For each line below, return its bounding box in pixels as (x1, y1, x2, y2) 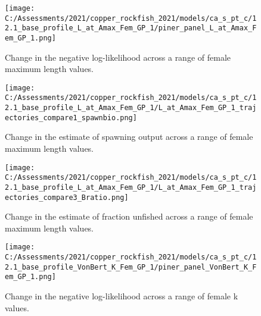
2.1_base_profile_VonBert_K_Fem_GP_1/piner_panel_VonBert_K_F (5, 262, 257, 271)
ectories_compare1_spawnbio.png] (5, 113, 137, 122)
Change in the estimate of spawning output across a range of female (5, 130, 253, 143)
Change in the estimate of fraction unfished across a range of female (5, 210, 253, 223)
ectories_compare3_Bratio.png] (5, 193, 129, 202)
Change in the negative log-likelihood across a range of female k (5, 290, 238, 302)
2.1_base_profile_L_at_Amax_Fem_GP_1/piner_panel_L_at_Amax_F (5, 24, 257, 33)
